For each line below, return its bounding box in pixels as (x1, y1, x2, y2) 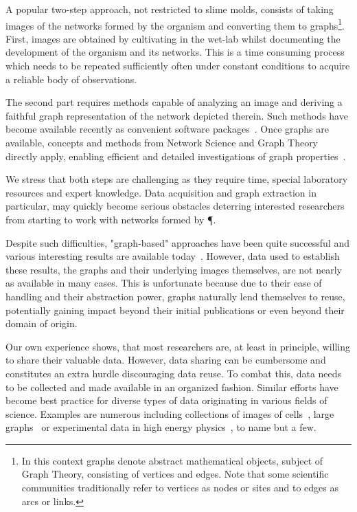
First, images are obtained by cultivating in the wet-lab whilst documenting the (5, 31, 341, 45)
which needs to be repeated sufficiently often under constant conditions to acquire (5, 58, 350, 73)
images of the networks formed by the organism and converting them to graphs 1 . (5, 16, 345, 32)
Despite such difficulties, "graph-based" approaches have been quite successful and (5, 235, 349, 249)
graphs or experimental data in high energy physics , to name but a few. (5, 420, 316, 434)
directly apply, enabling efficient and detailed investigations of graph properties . (5, 148, 346, 163)
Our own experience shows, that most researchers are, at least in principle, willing (5, 339, 350, 353)
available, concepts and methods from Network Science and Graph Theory (5, 135, 319, 149)
